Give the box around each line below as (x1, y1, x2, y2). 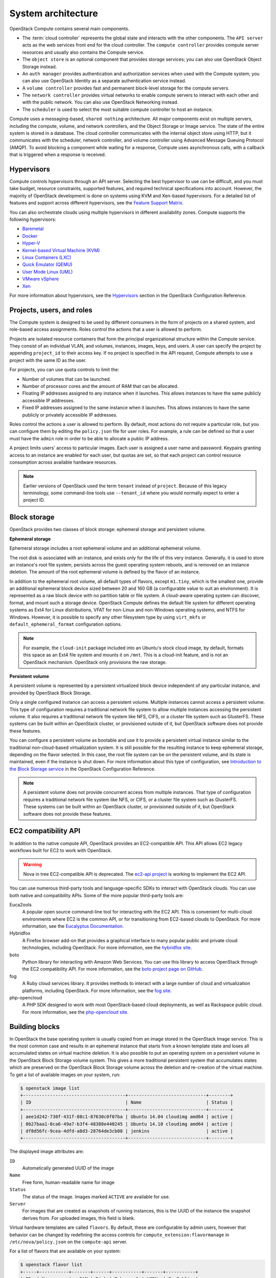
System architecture (9, 8, 98, 19)
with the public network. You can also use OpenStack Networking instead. (22, 99, 179, 105)
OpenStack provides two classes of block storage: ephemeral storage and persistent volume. (9, 527, 206, 533)
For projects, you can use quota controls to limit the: (9, 367, 120, 373)
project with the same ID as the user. (9, 357, 87, 363)
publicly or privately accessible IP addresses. (22, 412, 118, 418)
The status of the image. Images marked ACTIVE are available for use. (22, 1194, 170, 1200)
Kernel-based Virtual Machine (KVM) (22, 247, 100, 253)
